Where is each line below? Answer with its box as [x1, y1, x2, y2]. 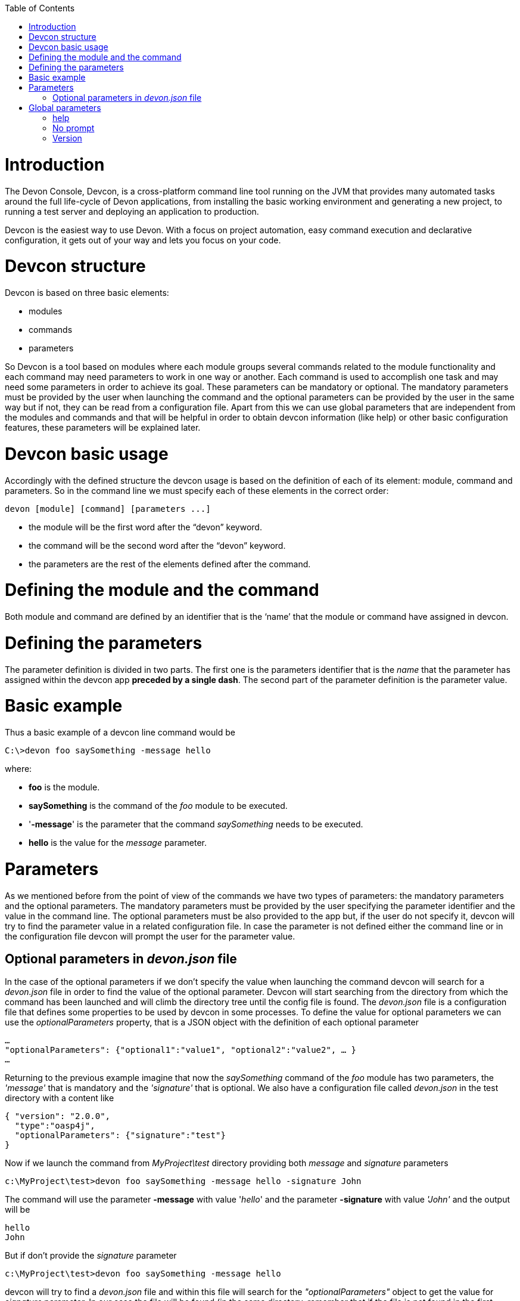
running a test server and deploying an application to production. [5, 206, 259, 217]
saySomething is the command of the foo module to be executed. [29, 801, 288, 811]
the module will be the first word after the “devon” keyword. [29, 521, 262, 532]
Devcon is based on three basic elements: [5, 288, 169, 298]
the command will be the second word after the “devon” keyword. [29, 540, 286, 551]
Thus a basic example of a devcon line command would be [5, 727, 235, 737]
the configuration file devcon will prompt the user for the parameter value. [5, 931, 295, 941]
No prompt [52, 123, 95, 133]
